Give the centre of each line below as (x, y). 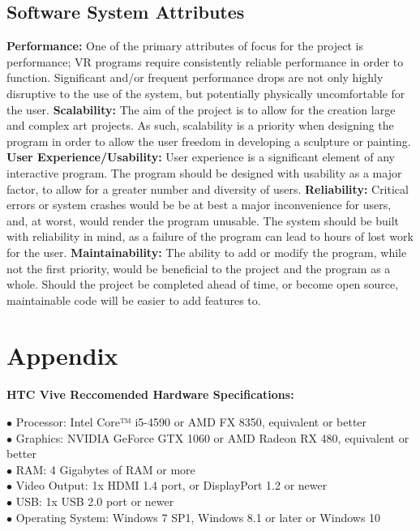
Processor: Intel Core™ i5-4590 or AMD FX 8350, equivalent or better (191, 422)
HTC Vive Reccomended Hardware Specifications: (150, 394)
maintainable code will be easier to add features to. (134, 300)
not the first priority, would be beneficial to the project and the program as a (199, 268)
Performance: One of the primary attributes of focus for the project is (185, 46)
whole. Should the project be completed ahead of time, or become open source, (203, 284)
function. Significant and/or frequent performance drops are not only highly (195, 77)
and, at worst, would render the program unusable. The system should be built (203, 220)
